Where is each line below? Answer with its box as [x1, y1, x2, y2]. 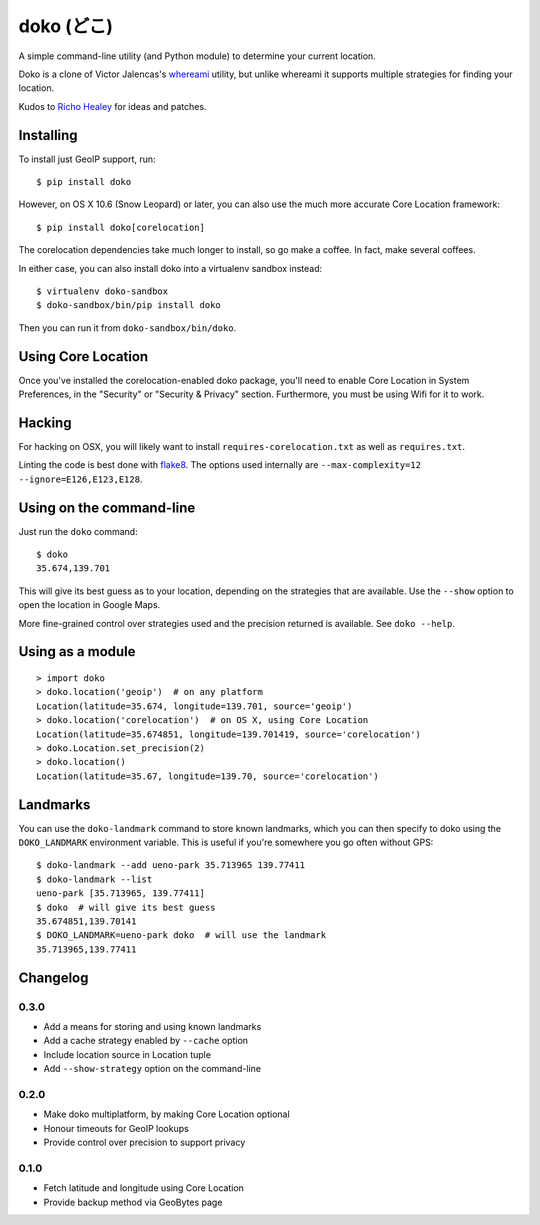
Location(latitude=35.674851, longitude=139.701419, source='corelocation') [36, 728, 422, 740]
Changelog [18, 969, 89, 986]
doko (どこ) [18, 15, 114, 37]
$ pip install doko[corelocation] [36, 221, 205, 233]
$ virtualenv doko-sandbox [36, 285, 169, 297]
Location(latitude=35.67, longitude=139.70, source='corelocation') [36, 770, 379, 782]
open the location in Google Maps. [18, 599, 161, 611]
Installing [18, 126, 79, 144]
